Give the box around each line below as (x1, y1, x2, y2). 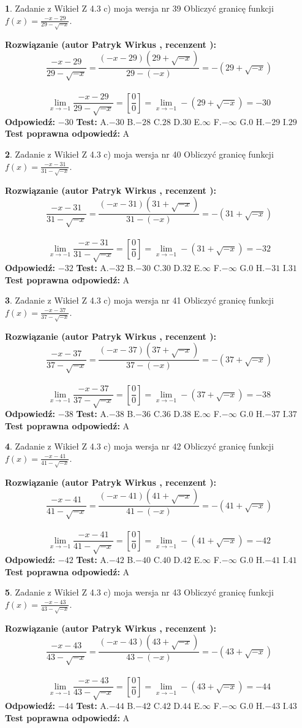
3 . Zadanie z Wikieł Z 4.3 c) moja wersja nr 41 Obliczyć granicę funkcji (5, 294, 274, 307)
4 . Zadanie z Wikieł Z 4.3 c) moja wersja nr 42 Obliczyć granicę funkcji (5, 440, 274, 453)
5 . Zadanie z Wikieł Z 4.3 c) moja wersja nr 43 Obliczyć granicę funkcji (5, 586, 274, 599)
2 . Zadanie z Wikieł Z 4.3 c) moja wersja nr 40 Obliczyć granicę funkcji (5, 148, 274, 161)
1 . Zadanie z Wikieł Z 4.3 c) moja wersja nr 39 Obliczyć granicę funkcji (5, 2, 274, 14)
